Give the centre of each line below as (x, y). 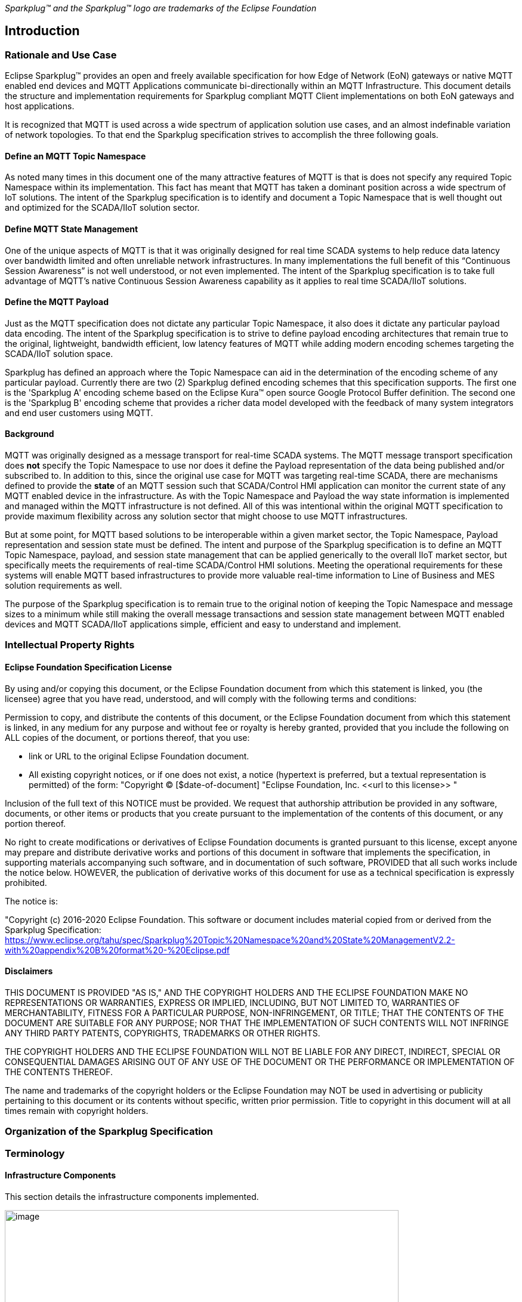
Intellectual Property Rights (70, 645)
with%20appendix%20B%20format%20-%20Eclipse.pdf (117, 950)
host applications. (40, 106)
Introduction (42, 31)
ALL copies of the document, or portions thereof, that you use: (127, 737)
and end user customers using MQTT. (79, 413)
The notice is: (31, 901)
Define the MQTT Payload (57, 302)
